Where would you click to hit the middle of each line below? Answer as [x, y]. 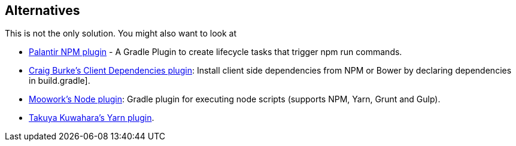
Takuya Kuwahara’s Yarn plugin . [92, 118]
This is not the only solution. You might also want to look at [121, 34]
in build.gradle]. [60, 81]
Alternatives [43, 10]
